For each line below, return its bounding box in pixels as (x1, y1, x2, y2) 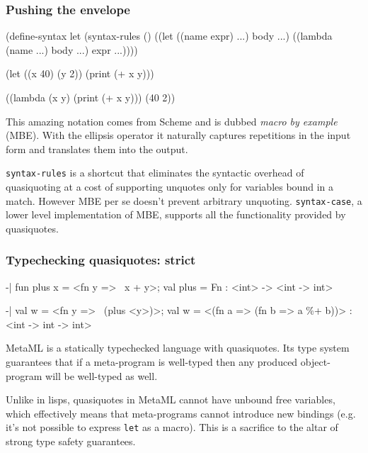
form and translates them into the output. (6, 141, 188, 156)
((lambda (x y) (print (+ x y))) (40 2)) (6, 90, 176, 104)
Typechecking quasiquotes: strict (6, 251, 196, 269)
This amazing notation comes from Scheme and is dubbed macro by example (6, 113, 338, 128)
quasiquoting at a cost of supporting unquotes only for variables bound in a (6, 179, 333, 194)
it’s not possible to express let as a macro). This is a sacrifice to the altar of (6, 420, 338, 435)
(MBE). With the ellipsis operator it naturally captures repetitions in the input (6, 128, 351, 142)
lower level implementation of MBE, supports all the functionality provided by (6, 207, 346, 222)
